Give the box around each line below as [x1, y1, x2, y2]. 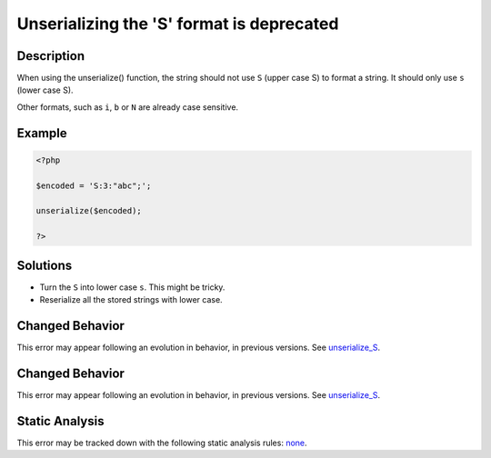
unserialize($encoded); [35, 205, 143, 216]
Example [16, 125, 67, 141]
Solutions [16, 257, 73, 273]
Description [16, 48, 85, 64]
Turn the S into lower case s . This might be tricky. [39, 282, 225, 293]
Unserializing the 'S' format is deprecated [16, 14, 339, 34]
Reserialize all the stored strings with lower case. [39, 294, 223, 305]
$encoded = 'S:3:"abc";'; [35, 180, 152, 191]
